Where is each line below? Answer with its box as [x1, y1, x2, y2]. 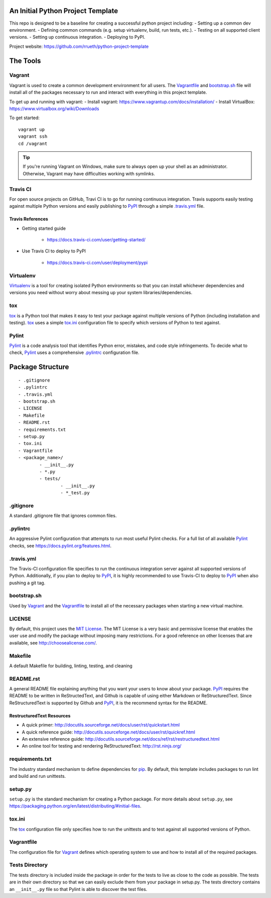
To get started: [9, 115, 40, 121]
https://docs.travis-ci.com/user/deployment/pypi [47, 259, 148, 265]
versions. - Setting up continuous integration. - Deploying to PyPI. [9, 34, 146, 40]
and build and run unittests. [9, 773, 66, 779]
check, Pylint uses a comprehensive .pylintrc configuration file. [9, 349, 140, 355]
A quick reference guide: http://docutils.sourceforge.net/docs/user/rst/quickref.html [22, 729, 196, 735]
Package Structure [9, 363, 69, 372]
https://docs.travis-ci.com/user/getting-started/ [47, 237, 146, 243]
